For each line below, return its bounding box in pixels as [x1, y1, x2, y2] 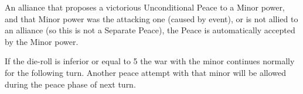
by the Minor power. [5, 35, 79, 47]
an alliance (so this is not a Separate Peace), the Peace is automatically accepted [5, 24, 295, 36]
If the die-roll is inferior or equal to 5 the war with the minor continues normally [5, 55, 295, 67]
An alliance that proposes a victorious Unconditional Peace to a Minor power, [5, 1, 285, 13]
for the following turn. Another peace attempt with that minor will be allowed [5, 66, 287, 78]
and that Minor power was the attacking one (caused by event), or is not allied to [5, 12, 298, 25]
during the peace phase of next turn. [5, 78, 136, 90]
